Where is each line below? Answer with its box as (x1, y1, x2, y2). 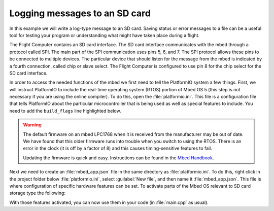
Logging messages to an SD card (9, 8, 151, 19)
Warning (23, 122, 42, 128)
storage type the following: (9, 190, 66, 196)
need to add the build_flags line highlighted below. (9, 108, 121, 114)
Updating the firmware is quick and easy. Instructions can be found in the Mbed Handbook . (23, 155, 214, 161)
